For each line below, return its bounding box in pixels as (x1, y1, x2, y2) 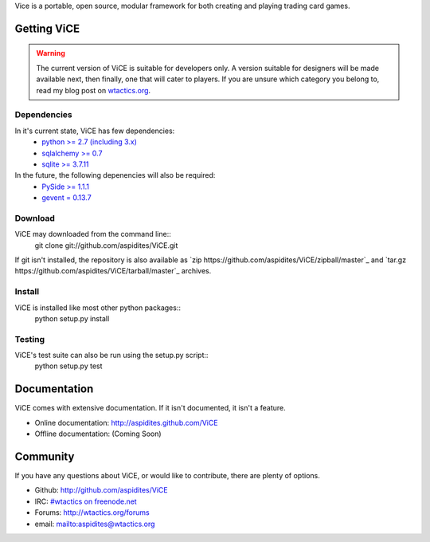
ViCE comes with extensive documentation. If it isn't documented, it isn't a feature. (14, 403, 286, 413)
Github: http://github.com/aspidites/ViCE (34, 485, 168, 495)
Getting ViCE (14, 22, 80, 35)
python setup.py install (34, 313, 110, 323)
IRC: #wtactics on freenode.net (34, 497, 137, 506)
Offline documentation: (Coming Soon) (34, 429, 162, 438)
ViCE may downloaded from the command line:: (14, 230, 171, 239)
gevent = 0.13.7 (41, 193, 92, 202)
